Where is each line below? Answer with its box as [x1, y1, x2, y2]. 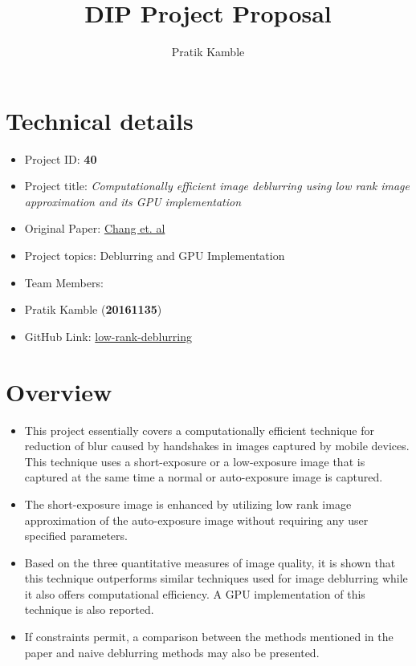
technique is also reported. [24, 601, 154, 618]
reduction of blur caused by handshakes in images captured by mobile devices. [24, 437, 410, 454]
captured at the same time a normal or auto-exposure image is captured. [24, 469, 383, 485]
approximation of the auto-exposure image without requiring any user [24, 511, 369, 528]
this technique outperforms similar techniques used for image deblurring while [24, 570, 408, 587]
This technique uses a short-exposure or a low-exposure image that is [24, 453, 365, 469]
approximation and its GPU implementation [24, 193, 242, 209]
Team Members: [24, 274, 104, 290]
